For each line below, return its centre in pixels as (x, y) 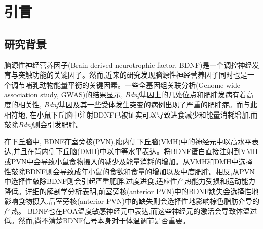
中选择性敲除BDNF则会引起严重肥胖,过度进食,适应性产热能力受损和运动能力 (130, 181)
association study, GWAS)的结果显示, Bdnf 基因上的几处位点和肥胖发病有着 (125, 94)
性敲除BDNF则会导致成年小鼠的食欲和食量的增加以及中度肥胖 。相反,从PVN (129, 171)
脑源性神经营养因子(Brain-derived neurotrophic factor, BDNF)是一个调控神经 (128, 65)
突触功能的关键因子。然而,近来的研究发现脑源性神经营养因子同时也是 (133, 75)
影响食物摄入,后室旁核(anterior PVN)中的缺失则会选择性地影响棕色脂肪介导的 (132, 201)
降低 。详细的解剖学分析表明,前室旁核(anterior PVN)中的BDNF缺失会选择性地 (131, 191)
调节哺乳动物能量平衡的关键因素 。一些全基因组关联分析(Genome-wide (125, 84)
